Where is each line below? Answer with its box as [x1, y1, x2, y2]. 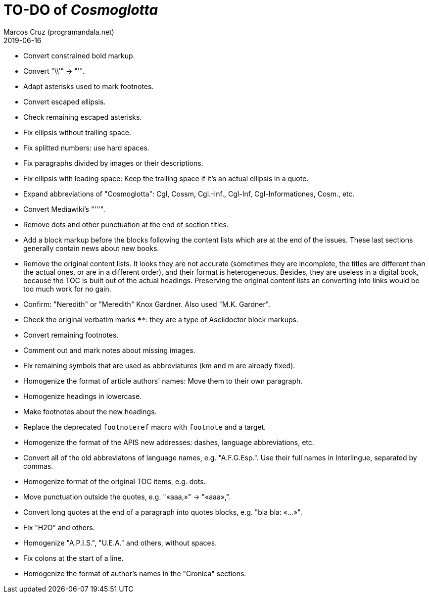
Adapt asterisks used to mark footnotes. [23, 82, 154, 91]
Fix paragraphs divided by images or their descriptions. [23, 158, 203, 167]
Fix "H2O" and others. [23, 523, 95, 532]
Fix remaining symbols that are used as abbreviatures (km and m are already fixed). [23, 361, 295, 370]
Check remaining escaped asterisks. [23, 112, 142, 121]
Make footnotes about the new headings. [23, 407, 157, 416]
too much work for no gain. [23, 284, 111, 293]
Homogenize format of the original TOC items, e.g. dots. [23, 477, 206, 486]
